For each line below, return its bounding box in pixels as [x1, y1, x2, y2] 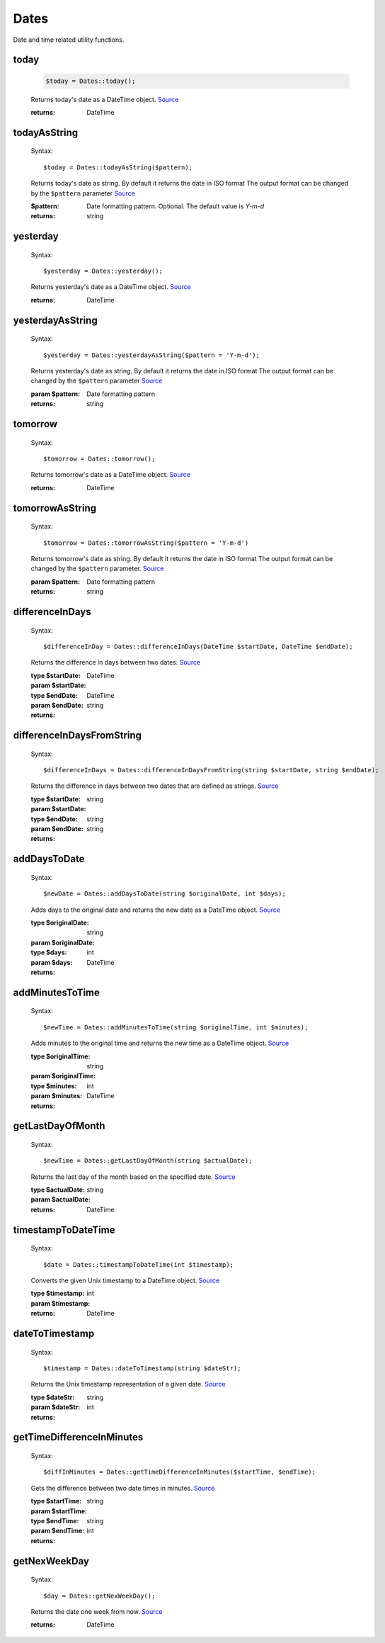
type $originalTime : [30, 1052, 91, 1061]
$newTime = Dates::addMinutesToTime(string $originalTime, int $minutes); [43, 1023, 309, 1031]
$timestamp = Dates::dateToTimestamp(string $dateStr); [43, 1365, 241, 1372]
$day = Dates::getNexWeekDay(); [43, 1591, 156, 1600]
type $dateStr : [30, 1393, 75, 1401]
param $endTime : [30, 1527, 85, 1535]
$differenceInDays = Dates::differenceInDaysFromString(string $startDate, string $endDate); [43, 766, 379, 774]
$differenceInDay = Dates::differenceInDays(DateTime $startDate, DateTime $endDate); [43, 642, 353, 650]
